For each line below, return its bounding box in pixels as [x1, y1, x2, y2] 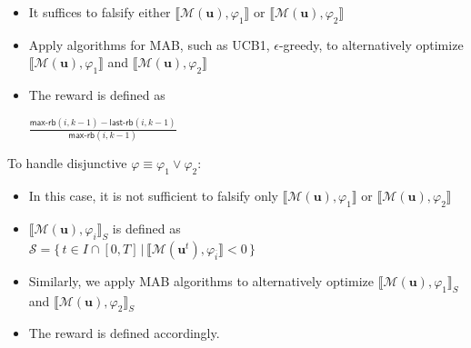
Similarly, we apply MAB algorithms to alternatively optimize [28, 271, 374, 290]
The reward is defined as [28, 85, 165, 104]
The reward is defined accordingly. [28, 323, 220, 343]
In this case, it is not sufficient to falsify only [28, 186, 278, 205]
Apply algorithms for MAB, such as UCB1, [28, 35, 270, 54]
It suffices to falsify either [28, 3, 171, 21]
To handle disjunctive [7, 154, 127, 173]
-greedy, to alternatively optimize [278, 35, 464, 54]
